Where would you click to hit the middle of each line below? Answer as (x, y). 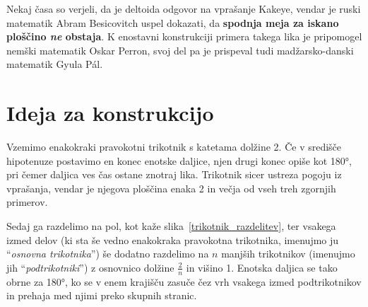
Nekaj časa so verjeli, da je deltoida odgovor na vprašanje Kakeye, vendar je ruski (184, 8)
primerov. (27, 202)
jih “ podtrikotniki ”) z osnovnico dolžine (90, 267)
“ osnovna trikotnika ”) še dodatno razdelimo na (108, 254)
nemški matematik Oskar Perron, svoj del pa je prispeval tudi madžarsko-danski (180, 50)
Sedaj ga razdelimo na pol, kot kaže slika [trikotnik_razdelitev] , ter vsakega (171, 226)
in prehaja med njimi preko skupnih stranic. (102, 295)
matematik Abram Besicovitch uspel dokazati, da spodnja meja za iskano (173, 22)
